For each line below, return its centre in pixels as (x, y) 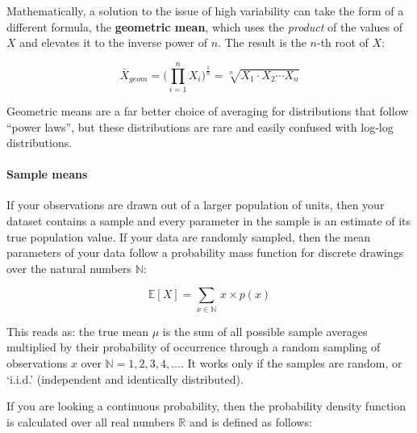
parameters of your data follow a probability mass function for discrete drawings (205, 252)
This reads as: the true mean (78, 331)
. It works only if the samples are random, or (292, 362)
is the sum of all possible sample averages (265, 331)
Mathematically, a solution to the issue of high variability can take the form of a (205, 11)
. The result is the (262, 42)
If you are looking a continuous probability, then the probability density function (206, 406)
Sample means (47, 174)
